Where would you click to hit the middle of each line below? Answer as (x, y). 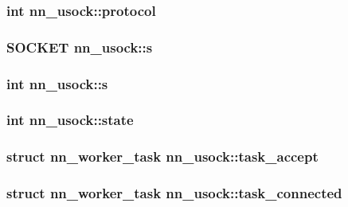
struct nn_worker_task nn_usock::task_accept (162, 156)
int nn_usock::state (70, 120)
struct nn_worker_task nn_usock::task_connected (174, 193)
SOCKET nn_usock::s (80, 47)
